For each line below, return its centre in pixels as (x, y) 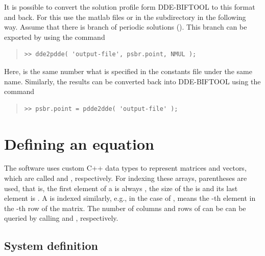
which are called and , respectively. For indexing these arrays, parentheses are (126, 178)
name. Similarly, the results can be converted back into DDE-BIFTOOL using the (132, 81)
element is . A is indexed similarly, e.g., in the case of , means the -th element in (130, 198)
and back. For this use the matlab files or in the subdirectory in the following (125, 17)
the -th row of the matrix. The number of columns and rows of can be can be (125, 208)
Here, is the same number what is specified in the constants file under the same (128, 71)
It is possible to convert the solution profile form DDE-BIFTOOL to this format (130, 7)
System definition (51, 246)
